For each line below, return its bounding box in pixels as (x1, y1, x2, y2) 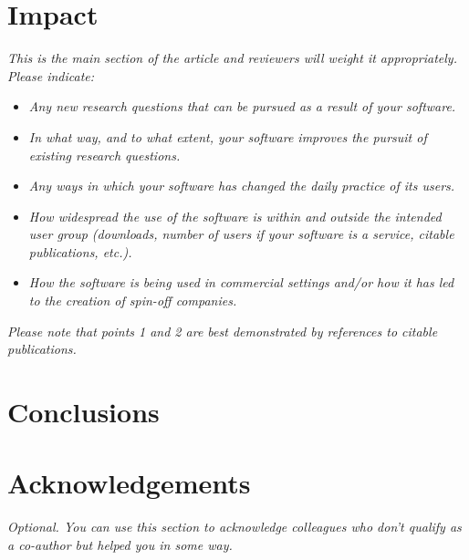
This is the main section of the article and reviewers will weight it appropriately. (7, 48, 457, 67)
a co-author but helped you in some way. (7, 534, 233, 554)
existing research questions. (28, 145, 181, 164)
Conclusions (7, 393, 160, 430)
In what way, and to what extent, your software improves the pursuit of (28, 127, 427, 146)
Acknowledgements (7, 464, 251, 502)
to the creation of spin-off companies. (28, 291, 237, 310)
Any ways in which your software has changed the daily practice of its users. (28, 176, 455, 195)
